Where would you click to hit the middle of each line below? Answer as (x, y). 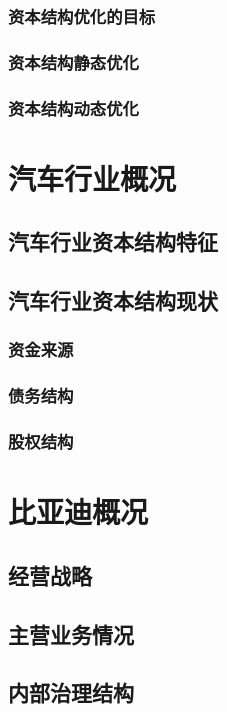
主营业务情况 (71, 633)
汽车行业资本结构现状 (113, 300)
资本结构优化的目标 (82, 15)
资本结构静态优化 (73, 61)
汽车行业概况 (92, 177)
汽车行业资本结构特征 (113, 241)
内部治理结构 (71, 692)
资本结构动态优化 (73, 107)
